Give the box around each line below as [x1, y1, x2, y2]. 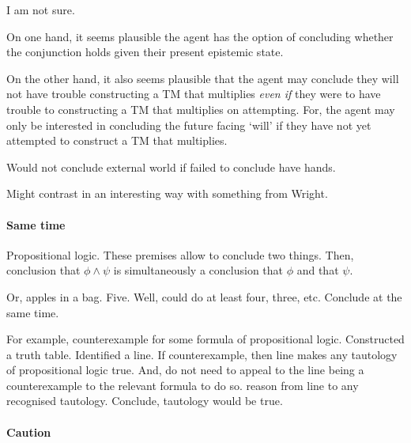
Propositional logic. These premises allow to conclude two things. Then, [6, 246, 354, 263]
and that [296, 262, 339, 278]
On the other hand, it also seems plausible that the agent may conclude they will [6, 70, 399, 86]
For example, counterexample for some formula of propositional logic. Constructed [6, 331, 405, 347]
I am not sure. [6, 2, 75, 17]
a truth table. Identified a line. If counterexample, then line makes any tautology [6, 346, 398, 362]
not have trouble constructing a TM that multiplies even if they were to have [6, 85, 381, 102]
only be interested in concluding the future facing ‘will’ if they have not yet [6, 116, 371, 133]
